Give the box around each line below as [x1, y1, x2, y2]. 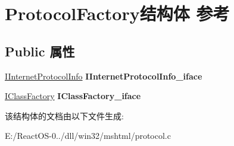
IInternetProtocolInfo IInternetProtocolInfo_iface [5, 69, 202, 82]
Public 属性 [5, 42, 75, 60]
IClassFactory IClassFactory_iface [5, 90, 141, 102]
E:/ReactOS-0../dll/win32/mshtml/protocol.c [5, 129, 171, 142]
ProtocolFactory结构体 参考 [5, 1, 230, 26]
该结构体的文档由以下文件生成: [5, 109, 124, 122]
